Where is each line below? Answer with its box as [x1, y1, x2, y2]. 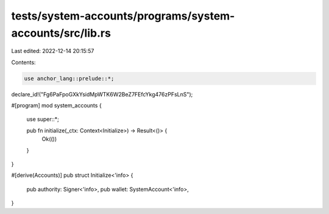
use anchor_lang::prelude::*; [24, 75, 115, 82]
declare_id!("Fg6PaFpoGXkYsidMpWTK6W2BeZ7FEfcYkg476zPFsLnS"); [11, 90, 193, 98]
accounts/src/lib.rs [11, 26, 111, 40]
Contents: [11, 59, 36, 66]
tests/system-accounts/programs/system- [11, 9, 235, 23]
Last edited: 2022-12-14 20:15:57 [11, 48, 94, 55]
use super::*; [26, 116, 59, 123]
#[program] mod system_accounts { [11, 102, 102, 109]
